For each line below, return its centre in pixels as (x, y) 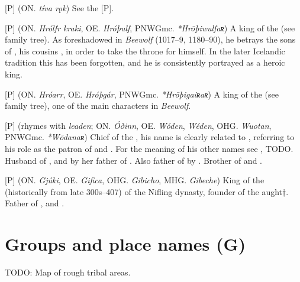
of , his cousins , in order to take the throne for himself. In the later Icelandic (145, 51)
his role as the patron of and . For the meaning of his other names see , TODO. (149, 148)
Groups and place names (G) (125, 244)
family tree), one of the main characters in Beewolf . (98, 106)
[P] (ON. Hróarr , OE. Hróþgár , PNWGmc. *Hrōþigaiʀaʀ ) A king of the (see (142, 94)
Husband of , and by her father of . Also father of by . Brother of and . (133, 160)
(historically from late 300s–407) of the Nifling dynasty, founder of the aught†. (147, 191)
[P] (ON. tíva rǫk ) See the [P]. (59, 8)
